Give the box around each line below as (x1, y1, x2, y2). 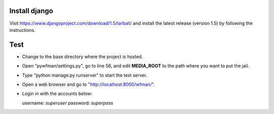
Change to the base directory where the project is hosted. (22, 53, 143, 60)
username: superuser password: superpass (22, 100, 114, 106)
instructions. (9, 27, 36, 33)
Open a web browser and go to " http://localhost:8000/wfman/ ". (22, 81, 155, 87)
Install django (9, 7, 53, 15)
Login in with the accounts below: (22, 91, 93, 97)
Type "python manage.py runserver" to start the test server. (22, 72, 147, 78)
